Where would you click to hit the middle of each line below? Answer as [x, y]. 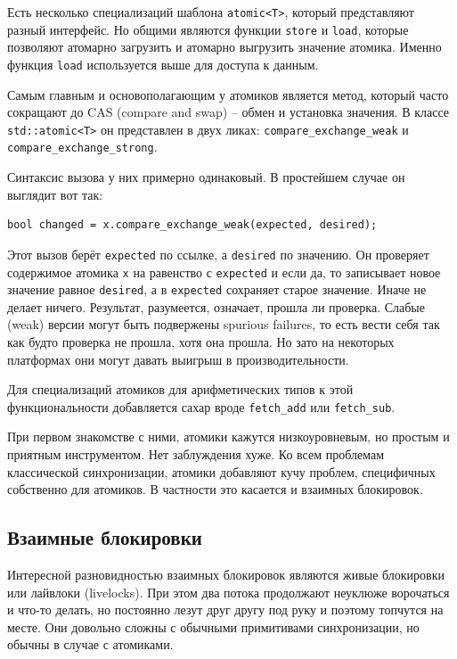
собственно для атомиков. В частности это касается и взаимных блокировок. [215, 489]
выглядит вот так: [55, 194]
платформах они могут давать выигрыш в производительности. [178, 359]
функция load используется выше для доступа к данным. [163, 64]
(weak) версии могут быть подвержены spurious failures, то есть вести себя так [224, 324]
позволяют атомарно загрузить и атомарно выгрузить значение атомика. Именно [224, 47]
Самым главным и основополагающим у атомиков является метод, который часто [228, 94]
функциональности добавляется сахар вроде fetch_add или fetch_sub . [201, 406]
